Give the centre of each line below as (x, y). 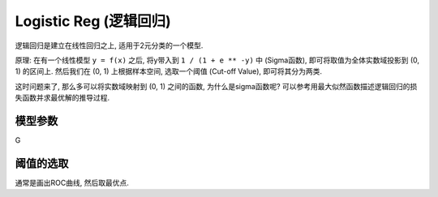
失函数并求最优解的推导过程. (62, 98)
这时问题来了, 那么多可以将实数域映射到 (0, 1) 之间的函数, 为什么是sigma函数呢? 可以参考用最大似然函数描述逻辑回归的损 (216, 86)
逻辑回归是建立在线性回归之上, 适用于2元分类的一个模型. (109, 45)
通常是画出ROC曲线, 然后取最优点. (72, 182)
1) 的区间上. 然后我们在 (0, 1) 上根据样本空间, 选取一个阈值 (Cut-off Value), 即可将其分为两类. (169, 71)
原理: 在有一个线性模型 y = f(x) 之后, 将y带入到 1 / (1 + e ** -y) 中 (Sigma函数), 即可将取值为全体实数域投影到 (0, (217, 60)
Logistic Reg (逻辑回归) (93, 21)
